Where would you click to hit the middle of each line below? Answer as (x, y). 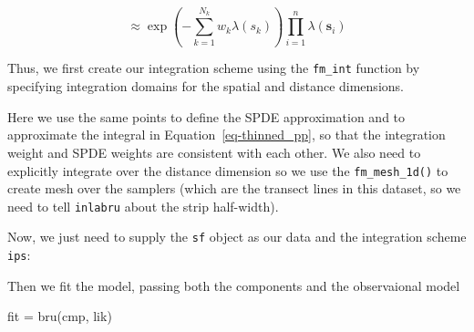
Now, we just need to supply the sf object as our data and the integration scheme (237, 237)
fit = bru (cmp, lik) (60, 316)
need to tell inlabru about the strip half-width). (143, 206)
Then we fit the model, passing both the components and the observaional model (234, 285)
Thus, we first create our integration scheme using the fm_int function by (214, 68)
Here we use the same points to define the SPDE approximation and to (206, 116)
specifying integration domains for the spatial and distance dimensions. (206, 86)
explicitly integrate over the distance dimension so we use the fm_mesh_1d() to (228, 170)
